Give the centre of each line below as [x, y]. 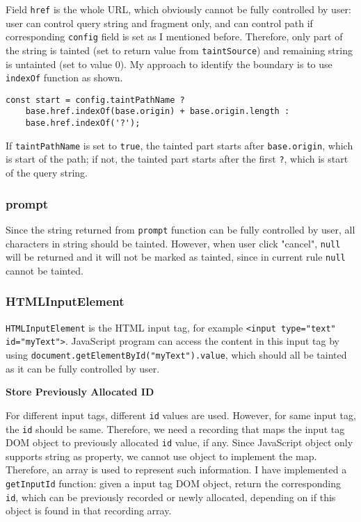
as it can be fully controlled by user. [83, 368]
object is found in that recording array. [89, 511]
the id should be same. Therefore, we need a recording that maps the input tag [175, 429]
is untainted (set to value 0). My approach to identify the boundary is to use [169, 64]
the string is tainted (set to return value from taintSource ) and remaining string [179, 50]
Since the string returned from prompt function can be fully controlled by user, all [180, 229]
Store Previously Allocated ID [80, 392]
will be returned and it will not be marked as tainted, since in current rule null [176, 257]
